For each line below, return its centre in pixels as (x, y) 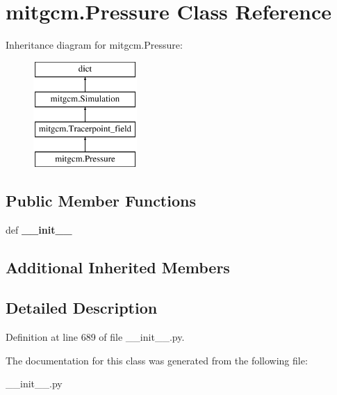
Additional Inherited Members (118, 267)
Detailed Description (82, 308)
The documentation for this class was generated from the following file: (157, 360)
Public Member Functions (101, 200)
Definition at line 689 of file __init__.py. (95, 337)
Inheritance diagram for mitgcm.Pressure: (94, 45)
